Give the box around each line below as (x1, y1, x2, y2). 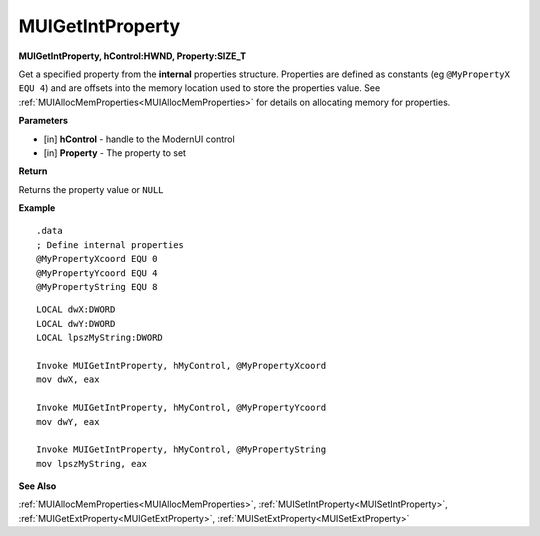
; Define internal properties (36, 239, 185, 250)
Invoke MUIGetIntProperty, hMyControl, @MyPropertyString (36, 444, 327, 455)
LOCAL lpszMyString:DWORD (36, 332, 164, 344)
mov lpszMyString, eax (36, 458, 148, 469)
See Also (18, 480, 57, 492)
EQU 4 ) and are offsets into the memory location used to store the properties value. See (18, 82, 381, 94)
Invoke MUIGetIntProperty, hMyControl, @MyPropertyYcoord (36, 402, 327, 414)
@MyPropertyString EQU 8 (36, 281, 158, 293)
